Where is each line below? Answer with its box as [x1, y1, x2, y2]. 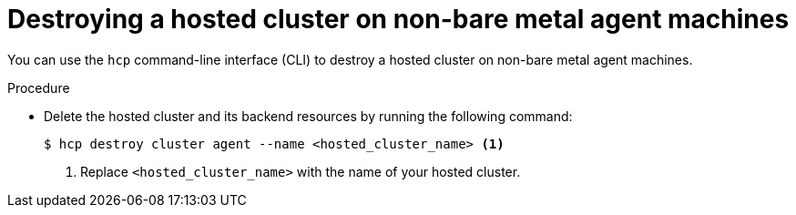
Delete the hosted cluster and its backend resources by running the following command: [44, 107, 573, 124]
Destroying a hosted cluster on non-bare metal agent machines [7, 4, 790, 35]
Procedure [7, 79, 70, 96]
